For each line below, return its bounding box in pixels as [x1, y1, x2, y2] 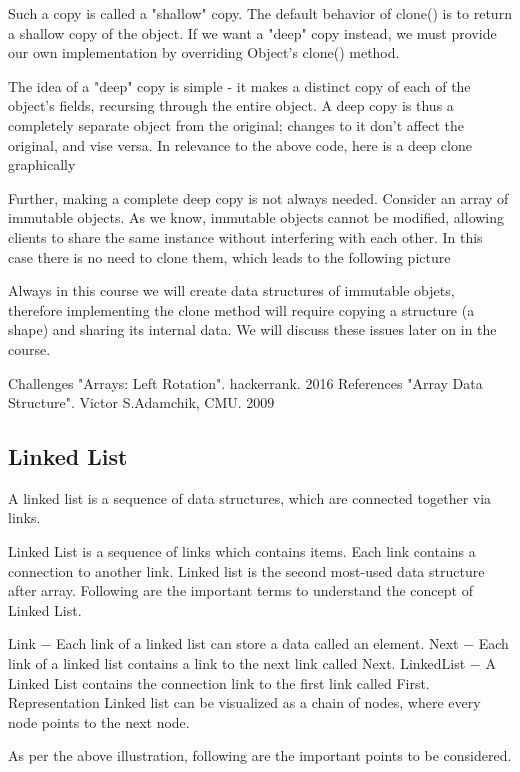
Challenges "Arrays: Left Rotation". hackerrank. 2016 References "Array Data [8, 372, 483, 393]
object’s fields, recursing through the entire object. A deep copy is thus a [8, 95, 454, 116]
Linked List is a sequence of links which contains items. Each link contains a [8, 541, 476, 562]
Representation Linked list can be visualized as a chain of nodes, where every [8, 692, 481, 713]
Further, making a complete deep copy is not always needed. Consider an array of [8, 187, 509, 208]
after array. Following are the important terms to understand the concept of [8, 580, 473, 601]
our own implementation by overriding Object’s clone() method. [8, 42, 400, 63]
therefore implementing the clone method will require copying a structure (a [8, 299, 475, 320]
